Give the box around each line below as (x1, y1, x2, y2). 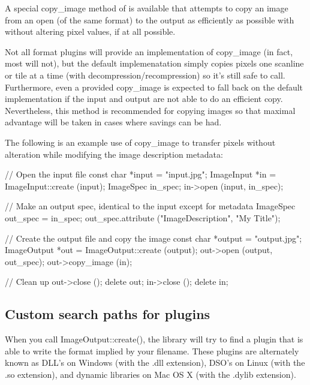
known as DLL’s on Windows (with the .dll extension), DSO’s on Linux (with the (5, 356, 305, 369)
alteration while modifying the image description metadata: (5, 148, 223, 160)
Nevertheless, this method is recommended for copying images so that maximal (5, 104, 296, 116)
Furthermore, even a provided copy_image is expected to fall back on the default (5, 80, 303, 93)
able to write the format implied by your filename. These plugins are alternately (5, 344, 299, 357)
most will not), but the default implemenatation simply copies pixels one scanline (5, 57, 304, 70)
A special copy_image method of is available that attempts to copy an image (5, 2, 288, 14)
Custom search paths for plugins (5, 305, 210, 323)
